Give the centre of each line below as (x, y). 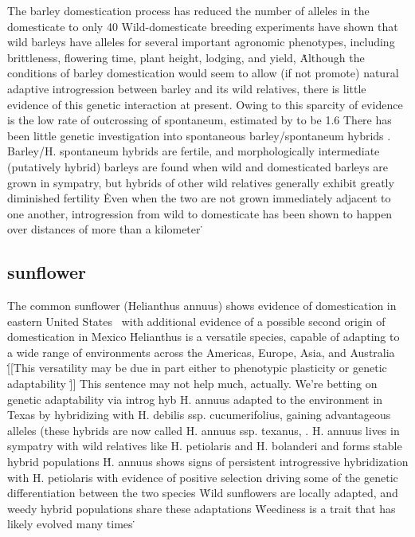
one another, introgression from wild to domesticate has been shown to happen (200, 213)
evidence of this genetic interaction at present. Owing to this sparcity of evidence (205, 104)
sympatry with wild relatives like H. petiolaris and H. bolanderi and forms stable (205, 446)
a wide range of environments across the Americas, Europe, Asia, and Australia (201, 352)
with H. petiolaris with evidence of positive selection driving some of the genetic (203, 477)
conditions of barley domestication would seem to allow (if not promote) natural (203, 73)
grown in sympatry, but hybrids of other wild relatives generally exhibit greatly (201, 182)
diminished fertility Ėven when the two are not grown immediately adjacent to (199, 198)
